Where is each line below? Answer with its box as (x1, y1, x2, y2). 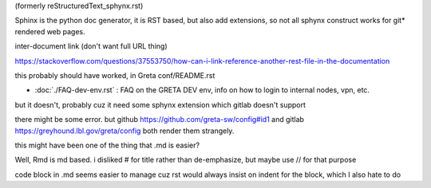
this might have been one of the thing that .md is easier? (14, 140, 200, 150)
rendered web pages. (14, 26, 85, 36)
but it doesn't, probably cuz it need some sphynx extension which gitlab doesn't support (14, 100, 306, 109)
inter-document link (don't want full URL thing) (14, 41, 168, 51)
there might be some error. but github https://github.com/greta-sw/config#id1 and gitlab (14, 115, 305, 124)
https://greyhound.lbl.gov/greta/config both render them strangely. (14, 126, 235, 135)
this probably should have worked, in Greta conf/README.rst (14, 70, 215, 80)
